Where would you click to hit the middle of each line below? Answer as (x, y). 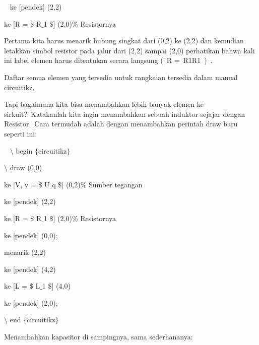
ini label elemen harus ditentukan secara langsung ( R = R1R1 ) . (108, 60)
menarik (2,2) (25, 252)
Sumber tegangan (116, 184)
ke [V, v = (20, 184)
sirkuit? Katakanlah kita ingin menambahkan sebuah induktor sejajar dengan (124, 114)
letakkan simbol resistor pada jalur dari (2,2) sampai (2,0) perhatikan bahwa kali (129, 50)
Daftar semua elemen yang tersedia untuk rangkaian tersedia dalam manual (121, 77)
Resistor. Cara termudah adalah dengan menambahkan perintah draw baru (121, 124)
